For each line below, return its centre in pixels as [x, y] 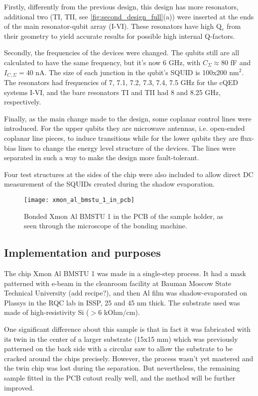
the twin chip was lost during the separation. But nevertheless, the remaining [122, 368]
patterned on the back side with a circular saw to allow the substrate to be [118, 348]
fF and [241, 62]
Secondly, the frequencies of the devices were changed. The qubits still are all [122, 52]
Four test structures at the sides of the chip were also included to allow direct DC [129, 174]
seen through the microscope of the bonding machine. [106, 226]
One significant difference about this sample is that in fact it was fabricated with [128, 329]
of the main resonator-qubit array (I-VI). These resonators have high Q [113, 26]
